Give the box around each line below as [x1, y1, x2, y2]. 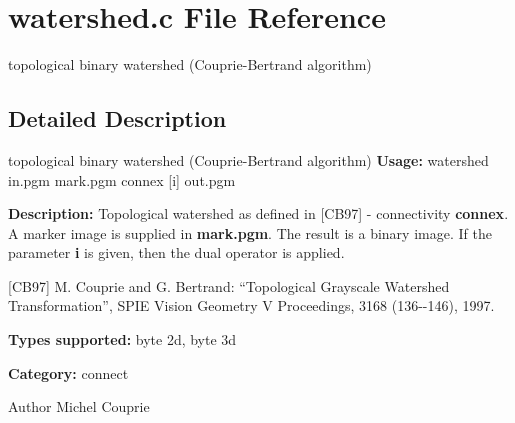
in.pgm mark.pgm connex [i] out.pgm [8, 169, 236, 190]
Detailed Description [8, 103, 227, 134]
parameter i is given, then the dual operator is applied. [8, 242, 345, 263]
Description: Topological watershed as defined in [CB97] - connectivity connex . [8, 203, 509, 224]
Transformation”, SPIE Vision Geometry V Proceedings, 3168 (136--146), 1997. [8, 295, 495, 316]
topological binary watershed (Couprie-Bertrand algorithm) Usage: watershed [8, 149, 489, 170]
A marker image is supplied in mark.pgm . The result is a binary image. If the [8, 222, 492, 243]
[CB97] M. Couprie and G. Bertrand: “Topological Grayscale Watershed [8, 275, 450, 296]
